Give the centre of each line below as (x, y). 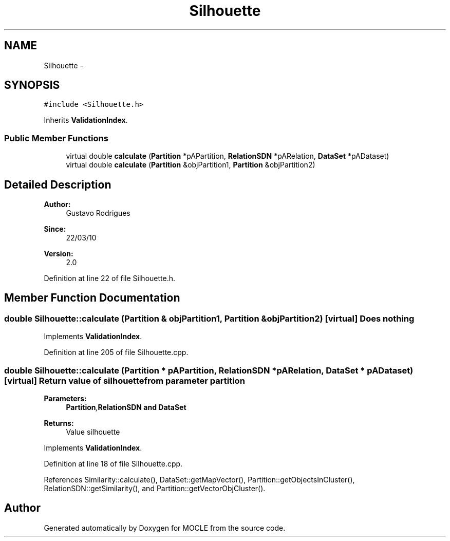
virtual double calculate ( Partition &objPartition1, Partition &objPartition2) (191, 165)
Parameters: (65, 398)
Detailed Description (58, 184)
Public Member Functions (56, 138)
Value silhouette (93, 432)
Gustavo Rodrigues (98, 213)
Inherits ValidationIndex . (86, 120)
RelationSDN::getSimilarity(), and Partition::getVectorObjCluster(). (155, 488)
